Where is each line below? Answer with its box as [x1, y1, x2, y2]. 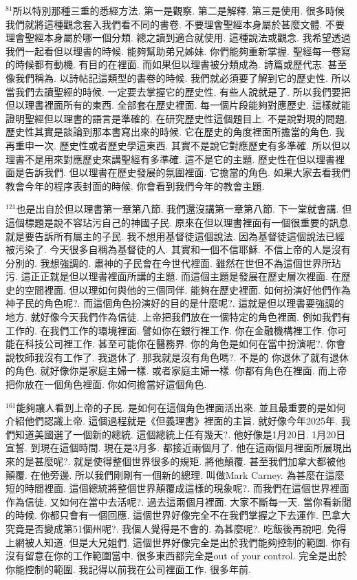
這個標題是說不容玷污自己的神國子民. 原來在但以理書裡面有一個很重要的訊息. [6, 215, 351, 229]
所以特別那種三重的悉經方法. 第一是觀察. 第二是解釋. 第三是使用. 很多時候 [12, 3, 345, 17]
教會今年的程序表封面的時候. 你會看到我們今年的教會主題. [6, 178, 265, 193]
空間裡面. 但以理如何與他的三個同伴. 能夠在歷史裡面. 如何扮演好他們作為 [24, 282, 351, 297]
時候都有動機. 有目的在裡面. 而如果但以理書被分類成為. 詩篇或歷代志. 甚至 [14, 57, 347, 72]
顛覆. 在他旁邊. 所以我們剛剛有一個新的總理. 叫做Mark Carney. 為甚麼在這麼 [6, 467, 345, 482]
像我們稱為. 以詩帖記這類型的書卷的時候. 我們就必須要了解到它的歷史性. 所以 [6, 70, 351, 85]
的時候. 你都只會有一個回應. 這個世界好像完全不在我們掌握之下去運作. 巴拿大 [6, 508, 351, 522]
